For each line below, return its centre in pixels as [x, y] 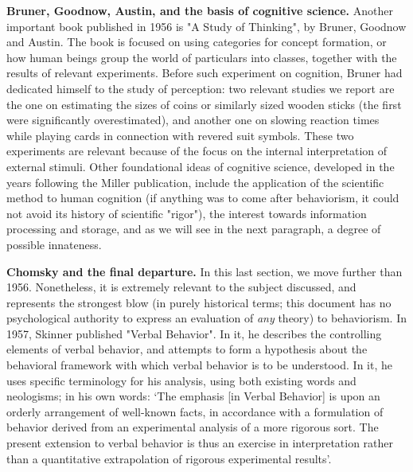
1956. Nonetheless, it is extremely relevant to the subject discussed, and [181, 287]
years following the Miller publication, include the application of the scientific [195, 182]
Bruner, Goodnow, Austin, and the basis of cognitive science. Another [200, 10]
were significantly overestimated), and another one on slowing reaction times [193, 120]
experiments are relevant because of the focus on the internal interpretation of [197, 151]
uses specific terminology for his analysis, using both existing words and [181, 380]
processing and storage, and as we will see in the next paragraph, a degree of [194, 229]
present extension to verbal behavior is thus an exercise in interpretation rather [200, 443]
